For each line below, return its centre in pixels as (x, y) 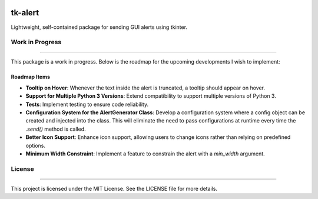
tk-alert (25, 13)
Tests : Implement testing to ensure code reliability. (87, 104)
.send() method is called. (56, 129)
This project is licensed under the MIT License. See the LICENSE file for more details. (114, 188)
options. (36, 145)
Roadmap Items (30, 77)
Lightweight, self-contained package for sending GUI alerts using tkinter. (99, 27)
